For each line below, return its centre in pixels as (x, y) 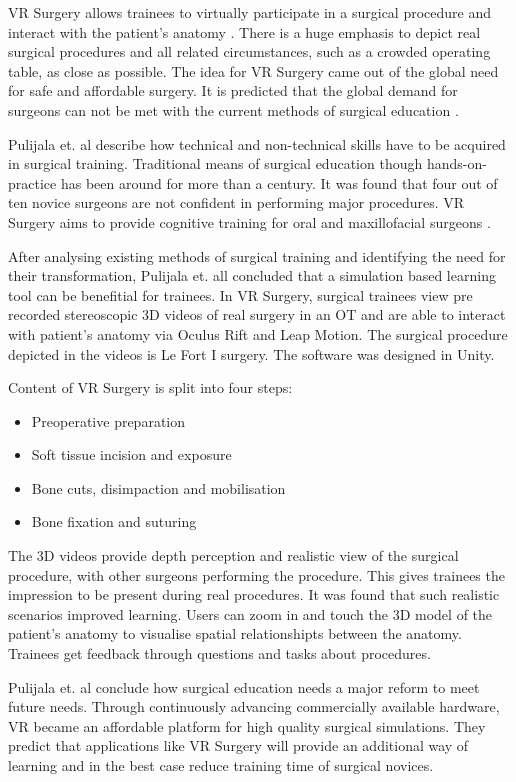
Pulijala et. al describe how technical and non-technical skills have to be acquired (257, 143)
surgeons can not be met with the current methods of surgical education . (233, 109)
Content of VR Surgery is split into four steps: (150, 387)
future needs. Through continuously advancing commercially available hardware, (254, 706)
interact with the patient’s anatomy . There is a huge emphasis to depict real (244, 31)
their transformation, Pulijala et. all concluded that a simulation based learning (252, 275)
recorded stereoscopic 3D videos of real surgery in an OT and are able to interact (257, 314)
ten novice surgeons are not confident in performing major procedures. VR (236, 202)
